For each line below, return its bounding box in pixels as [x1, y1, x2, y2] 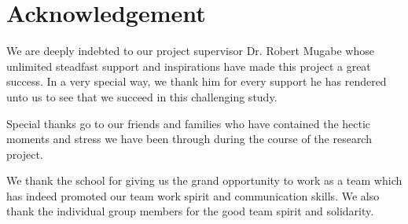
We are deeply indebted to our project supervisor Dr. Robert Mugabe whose [6, 42, 374, 59]
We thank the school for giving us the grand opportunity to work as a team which [6, 172, 402, 189]
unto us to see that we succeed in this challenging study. [6, 88, 278, 105]
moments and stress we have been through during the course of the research [6, 130, 372, 147]
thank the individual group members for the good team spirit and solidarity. [6, 203, 374, 219]
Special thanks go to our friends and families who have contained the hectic [6, 115, 371, 131]
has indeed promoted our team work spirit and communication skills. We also [6, 187, 380, 204]
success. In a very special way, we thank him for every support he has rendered [6, 73, 387, 90]
